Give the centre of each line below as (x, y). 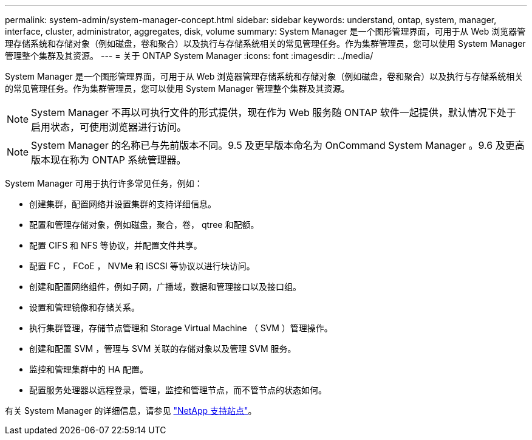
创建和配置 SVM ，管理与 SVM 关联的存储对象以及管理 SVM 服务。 (163, 349)
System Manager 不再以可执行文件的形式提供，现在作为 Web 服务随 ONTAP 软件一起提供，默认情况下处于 (274, 112)
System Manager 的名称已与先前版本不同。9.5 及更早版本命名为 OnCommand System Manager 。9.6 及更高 (278, 145)
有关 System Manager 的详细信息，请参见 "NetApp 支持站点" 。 (131, 411)
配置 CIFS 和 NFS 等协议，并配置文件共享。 (116, 245)
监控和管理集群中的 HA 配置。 (89, 369)
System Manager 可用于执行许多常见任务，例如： (104, 183)
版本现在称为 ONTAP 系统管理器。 (109, 160)
